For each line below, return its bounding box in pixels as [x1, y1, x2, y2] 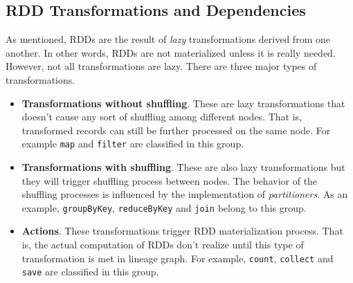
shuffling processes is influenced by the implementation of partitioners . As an [21, 187, 348, 201]
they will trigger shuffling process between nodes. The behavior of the [21, 173, 318, 188]
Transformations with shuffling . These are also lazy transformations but [21, 160, 345, 174]
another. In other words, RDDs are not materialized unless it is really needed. [6, 45, 336, 60]
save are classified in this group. [21, 264, 159, 279]
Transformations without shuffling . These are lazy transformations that [21, 95, 345, 110]
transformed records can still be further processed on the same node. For [21, 122, 331, 137]
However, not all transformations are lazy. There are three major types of [6, 59, 317, 73]
